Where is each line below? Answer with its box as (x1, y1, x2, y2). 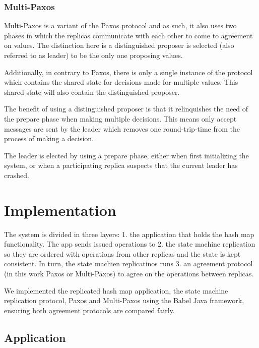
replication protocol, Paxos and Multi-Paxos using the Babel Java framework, (4, 295, 244, 306)
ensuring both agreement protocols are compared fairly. (4, 305, 175, 315)
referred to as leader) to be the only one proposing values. (4, 50, 183, 60)
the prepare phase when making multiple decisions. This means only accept (4, 113, 237, 124)
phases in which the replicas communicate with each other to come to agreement (4, 30, 253, 40)
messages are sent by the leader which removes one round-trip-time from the (4, 123, 240, 134)
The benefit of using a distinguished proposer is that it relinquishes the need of (4, 103, 248, 114)
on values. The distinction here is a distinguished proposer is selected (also (4, 40, 234, 50)
